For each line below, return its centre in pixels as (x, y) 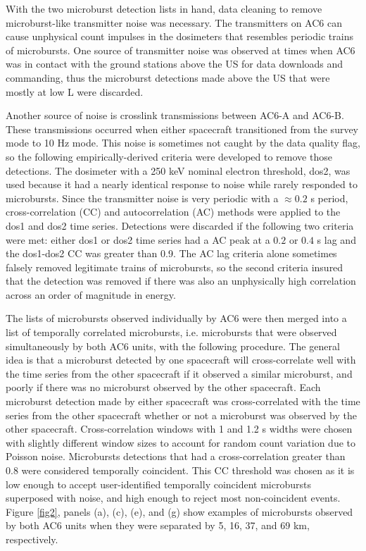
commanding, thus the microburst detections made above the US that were (168, 77)
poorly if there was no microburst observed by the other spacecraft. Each (163, 387)
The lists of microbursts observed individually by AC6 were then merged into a (176, 318)
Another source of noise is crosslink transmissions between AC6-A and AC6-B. (175, 115)
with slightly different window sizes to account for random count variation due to (181, 442)
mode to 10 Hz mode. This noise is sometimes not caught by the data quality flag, (183, 143)
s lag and (336, 239)
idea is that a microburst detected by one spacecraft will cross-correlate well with (181, 360)
